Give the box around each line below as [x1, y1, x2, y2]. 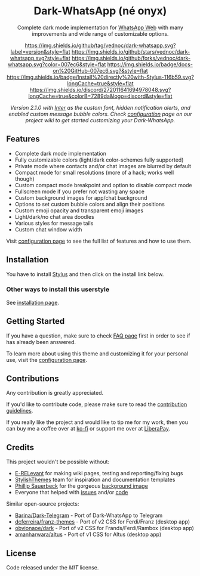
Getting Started [6, 316, 65, 326]
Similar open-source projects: [6, 500, 79, 507]
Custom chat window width [14, 225, 82, 233]
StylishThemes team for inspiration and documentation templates [14, 476, 176, 484]
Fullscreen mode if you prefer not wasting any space [14, 188, 145, 195]
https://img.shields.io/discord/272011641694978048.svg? [29, 86, 171, 93]
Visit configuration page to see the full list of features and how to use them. [6, 237, 192, 244]
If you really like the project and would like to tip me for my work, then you [6, 419, 188, 426]
